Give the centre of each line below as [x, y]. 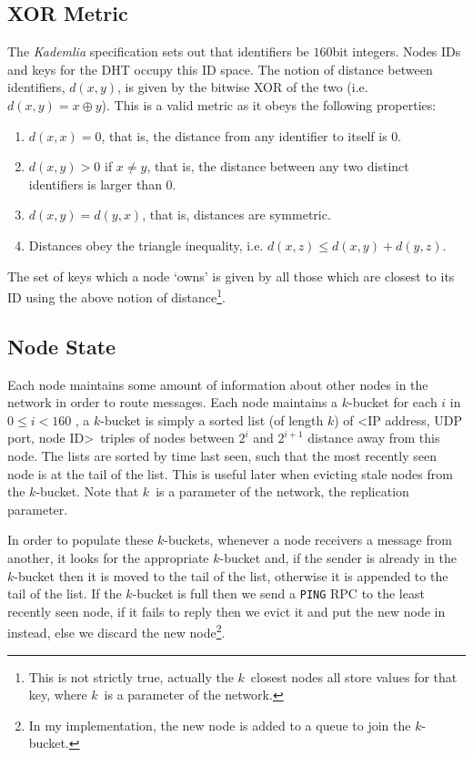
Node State [62, 346]
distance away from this [374, 438]
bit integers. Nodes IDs [397, 51]
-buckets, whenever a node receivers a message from [308, 540]
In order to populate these [81, 540]
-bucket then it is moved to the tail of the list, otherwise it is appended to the [231, 575]
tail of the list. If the [65, 593]
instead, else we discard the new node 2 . [116, 631]
